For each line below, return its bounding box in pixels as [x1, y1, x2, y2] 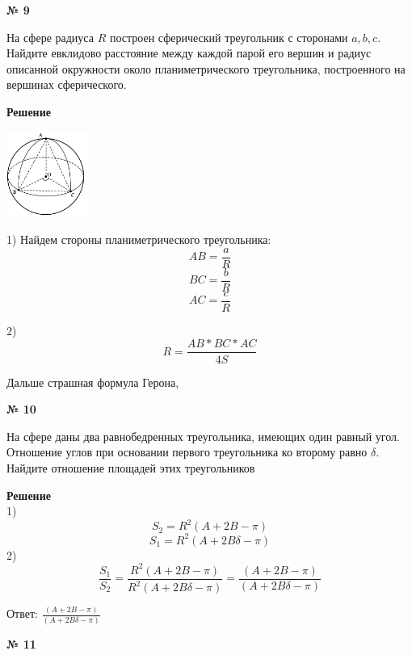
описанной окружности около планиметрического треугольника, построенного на [6, 60, 406, 77]
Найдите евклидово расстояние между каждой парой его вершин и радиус [6, 44, 372, 61]
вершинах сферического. [6, 76, 127, 93]
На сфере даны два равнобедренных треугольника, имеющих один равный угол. [6, 427, 400, 444]
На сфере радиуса [6, 28, 94, 45]
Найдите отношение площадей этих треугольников [6, 459, 255, 476]
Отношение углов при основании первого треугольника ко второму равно [6, 443, 368, 460]
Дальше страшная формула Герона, [6, 373, 179, 390]
